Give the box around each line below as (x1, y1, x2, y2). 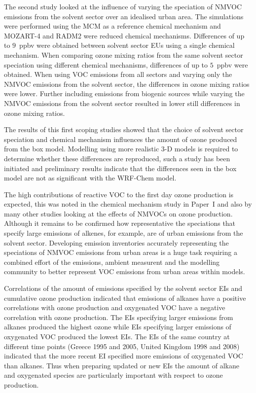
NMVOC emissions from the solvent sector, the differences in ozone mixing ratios (4, 78, 250, 89)
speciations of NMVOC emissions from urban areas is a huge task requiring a (4, 247, 237, 257)
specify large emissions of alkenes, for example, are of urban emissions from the (4, 228, 243, 238)
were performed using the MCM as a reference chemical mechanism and (4, 21, 221, 31)
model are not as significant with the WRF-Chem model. (4, 173, 177, 183)
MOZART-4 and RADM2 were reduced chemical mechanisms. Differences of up (4, 30, 245, 40)
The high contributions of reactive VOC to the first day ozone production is (4, 189, 234, 199)
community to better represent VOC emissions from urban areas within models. (4, 266, 245, 277)
